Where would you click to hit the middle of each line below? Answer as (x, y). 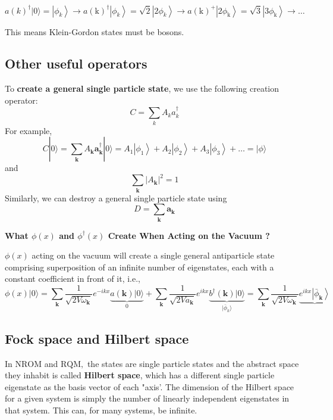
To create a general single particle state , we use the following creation (142, 88)
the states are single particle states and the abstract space (193, 363)
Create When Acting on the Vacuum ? (189, 235)
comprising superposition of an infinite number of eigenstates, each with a (139, 267)
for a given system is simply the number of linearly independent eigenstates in (147, 398)
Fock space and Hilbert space (97, 338)
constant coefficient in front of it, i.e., (73, 279)
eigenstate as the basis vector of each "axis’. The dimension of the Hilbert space (150, 386)
